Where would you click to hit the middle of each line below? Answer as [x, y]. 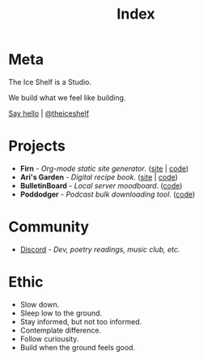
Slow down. [40, 304]
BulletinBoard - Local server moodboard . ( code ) [101, 185]
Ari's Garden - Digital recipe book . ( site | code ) [99, 177]
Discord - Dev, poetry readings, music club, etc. [100, 249]
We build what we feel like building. [67, 97]
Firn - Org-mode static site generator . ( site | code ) [104, 168]
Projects [37, 146]
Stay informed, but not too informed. [81, 321]
